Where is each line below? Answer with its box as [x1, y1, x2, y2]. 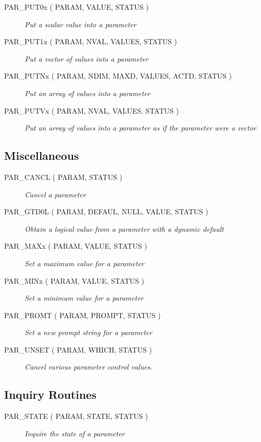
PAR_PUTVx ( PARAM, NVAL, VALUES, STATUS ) [4, 105, 179, 116]
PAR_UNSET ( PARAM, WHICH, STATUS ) [4, 344, 152, 355]
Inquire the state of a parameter [25, 428, 125, 438]
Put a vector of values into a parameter [25, 53, 148, 64]
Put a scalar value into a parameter [25, 19, 137, 29]
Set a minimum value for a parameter [25, 292, 143, 303]
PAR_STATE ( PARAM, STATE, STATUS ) [4, 411, 148, 421]
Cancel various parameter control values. [25, 361, 153, 372]
